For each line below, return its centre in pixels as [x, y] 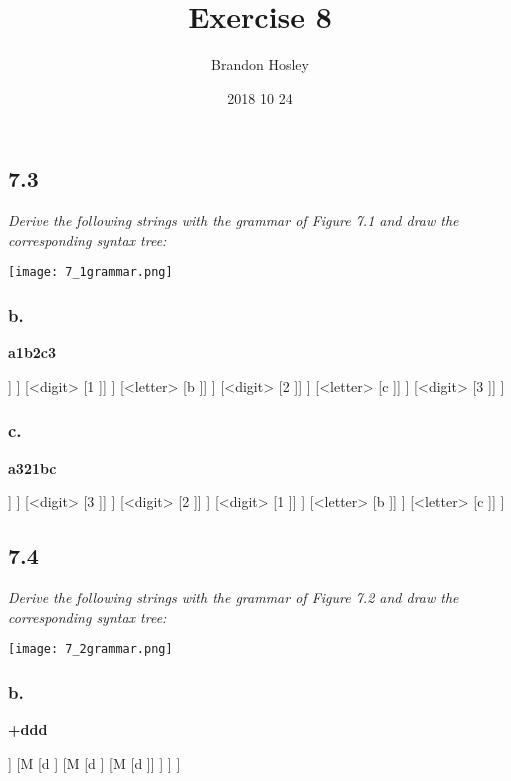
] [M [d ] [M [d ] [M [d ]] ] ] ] [94, 762]
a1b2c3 [32, 352]
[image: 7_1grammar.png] [90, 272]
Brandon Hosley [260, 64]
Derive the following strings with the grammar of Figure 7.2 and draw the [233, 596]
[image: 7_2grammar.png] [90, 649]
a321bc [32, 467]
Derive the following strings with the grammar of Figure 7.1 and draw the [233, 220]
